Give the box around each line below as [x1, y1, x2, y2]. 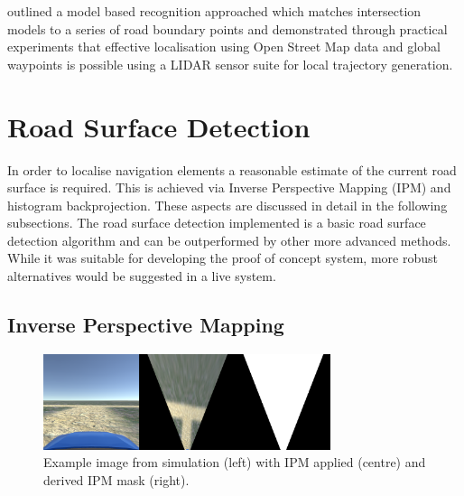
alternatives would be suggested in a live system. [7, 267, 276, 285]
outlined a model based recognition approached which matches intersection [7, 2, 422, 20]
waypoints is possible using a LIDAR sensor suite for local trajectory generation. [7, 54, 453, 73]
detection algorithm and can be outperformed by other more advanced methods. [7, 230, 451, 249]
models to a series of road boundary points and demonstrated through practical [7, 19, 448, 38]
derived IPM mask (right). [43, 470, 190, 489]
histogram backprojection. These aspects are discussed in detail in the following [7, 195, 448, 214]
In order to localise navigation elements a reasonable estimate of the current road [7, 160, 457, 179]
